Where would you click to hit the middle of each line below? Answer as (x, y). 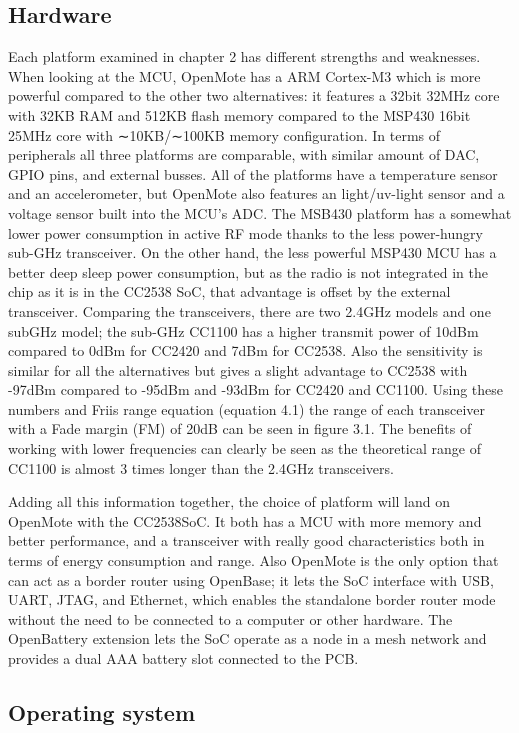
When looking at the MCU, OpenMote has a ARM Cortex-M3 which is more (244, 75)
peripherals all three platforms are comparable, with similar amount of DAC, (244, 154)
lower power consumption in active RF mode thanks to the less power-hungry (245, 232)
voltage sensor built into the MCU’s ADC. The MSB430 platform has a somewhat (260, 212)
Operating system (102, 712)
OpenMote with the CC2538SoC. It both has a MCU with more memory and (245, 520)
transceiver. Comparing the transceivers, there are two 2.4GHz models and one (249, 310)
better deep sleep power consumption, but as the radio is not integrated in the (248, 271)
